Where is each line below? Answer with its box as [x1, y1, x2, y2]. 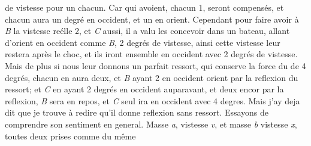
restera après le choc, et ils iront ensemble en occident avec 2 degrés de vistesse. [5, 48, 298, 60]
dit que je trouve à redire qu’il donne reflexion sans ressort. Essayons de [5, 106, 269, 119]
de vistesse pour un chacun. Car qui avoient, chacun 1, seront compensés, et [5, 1, 284, 13]
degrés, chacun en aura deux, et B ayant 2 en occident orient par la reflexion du [5, 71, 298, 83]
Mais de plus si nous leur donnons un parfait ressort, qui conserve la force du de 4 [5, 59, 306, 72]
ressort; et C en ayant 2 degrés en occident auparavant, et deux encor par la [5, 83, 284, 95]
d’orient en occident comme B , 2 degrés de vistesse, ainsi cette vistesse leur [5, 36, 280, 48]
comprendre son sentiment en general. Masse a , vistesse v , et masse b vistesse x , [5, 117, 297, 130]
